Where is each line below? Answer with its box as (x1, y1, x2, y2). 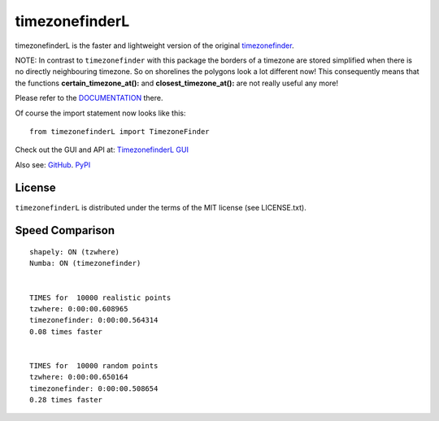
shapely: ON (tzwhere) (29, 247, 120, 256)
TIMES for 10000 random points (29, 361, 159, 370)
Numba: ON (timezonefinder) (29, 258, 141, 268)
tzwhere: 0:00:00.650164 (29, 372, 128, 382)
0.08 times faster (29, 327, 103, 336)
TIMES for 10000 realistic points (29, 293, 172, 302)
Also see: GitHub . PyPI (15, 159, 91, 170)
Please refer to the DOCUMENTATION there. (15, 93, 163, 103)
